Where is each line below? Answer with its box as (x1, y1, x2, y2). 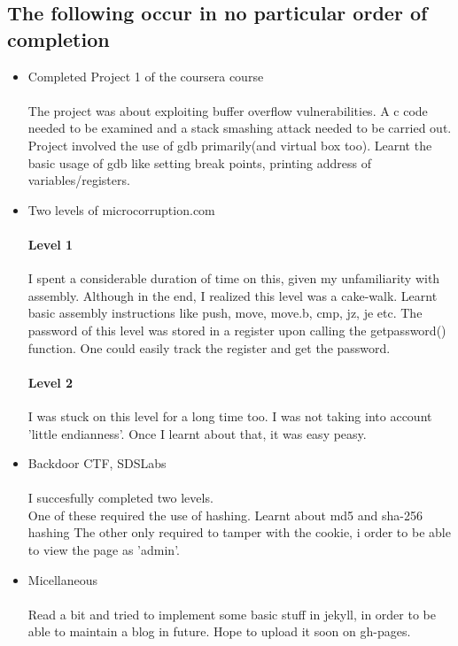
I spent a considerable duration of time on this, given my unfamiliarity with (27, 269, 440, 288)
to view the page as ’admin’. (27, 541, 180, 559)
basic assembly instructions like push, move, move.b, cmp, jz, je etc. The (27, 304, 423, 322)
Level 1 (27, 235, 74, 253)
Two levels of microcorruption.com (27, 200, 215, 219)
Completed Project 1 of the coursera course (27, 66, 264, 85)
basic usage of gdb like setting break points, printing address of (27, 153, 371, 172)
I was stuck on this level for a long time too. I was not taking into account (27, 406, 432, 425)
